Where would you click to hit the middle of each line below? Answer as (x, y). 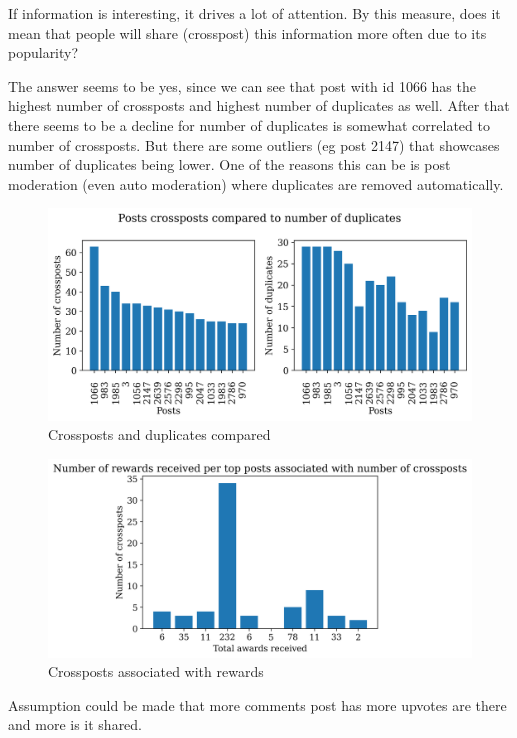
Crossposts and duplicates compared (159, 434)
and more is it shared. (75, 724)
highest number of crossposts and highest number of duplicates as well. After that (259, 105)
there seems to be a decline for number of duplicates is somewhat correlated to (249, 124)
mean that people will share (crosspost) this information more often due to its (247, 32)
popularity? (43, 52)
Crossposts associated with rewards (156, 671)
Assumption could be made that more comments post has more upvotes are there (257, 704)
